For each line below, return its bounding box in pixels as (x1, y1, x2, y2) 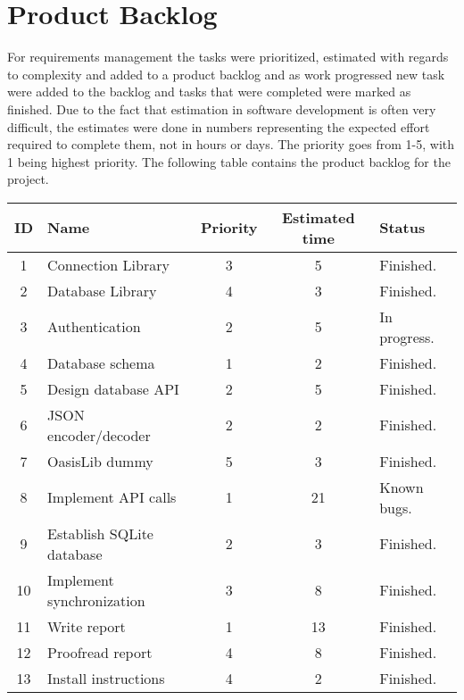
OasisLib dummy (47, 450, 153, 471)
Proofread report (47, 641, 153, 662)
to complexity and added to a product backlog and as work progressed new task (7, 64, 445, 83)
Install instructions (47, 667, 165, 688)
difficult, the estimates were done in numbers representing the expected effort (7, 117, 430, 136)
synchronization (47, 589, 145, 611)
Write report (47, 615, 126, 637)
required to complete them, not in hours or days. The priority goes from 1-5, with (7, 135, 455, 154)
